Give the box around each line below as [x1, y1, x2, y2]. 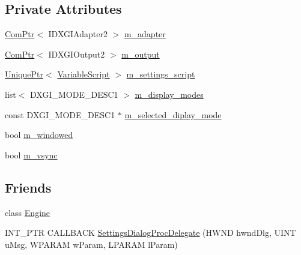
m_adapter [124, 28, 166, 40]
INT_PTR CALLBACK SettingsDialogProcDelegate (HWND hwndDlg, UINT [5, 226, 296, 239]
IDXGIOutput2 [48, 47, 105, 60]
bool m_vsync [5, 148, 58, 161]
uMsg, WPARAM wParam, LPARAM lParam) [5, 238, 178, 250]
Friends [5, 178, 52, 196]
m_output [121, 47, 160, 60]
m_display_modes [135, 88, 204, 100]
